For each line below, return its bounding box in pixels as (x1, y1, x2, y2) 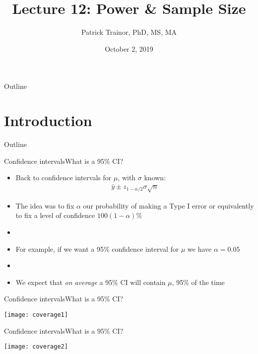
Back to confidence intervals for (15, 172, 112, 183)
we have (188, 243, 212, 254)
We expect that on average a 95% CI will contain (15, 277, 166, 287)
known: (144, 172, 166, 183)
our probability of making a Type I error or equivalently (83, 200, 254, 211)
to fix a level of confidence (15, 210, 95, 220)
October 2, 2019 (105, 43, 153, 54)
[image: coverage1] (4, 311, 68, 318)
